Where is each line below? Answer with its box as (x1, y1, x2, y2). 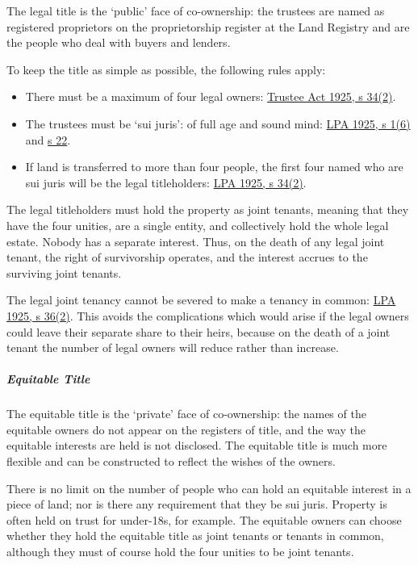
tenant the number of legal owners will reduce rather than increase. (6, 339, 339, 356)
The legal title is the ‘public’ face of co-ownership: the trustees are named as (6, 2, 385, 19)
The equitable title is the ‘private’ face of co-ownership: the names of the (6, 405, 366, 422)
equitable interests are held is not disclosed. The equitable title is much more (6, 437, 387, 454)
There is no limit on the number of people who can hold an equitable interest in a (6, 479, 412, 496)
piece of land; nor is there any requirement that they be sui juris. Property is (6, 496, 387, 513)
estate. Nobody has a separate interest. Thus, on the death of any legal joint (6, 232, 385, 249)
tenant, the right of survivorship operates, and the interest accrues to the (6, 249, 368, 266)
